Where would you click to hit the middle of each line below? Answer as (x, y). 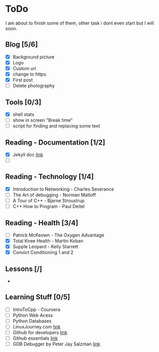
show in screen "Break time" (43, 120)
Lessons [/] (24, 269)
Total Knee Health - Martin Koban (48, 241)
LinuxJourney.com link (37, 327)
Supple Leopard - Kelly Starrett (45, 247)
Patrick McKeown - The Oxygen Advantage (59, 235)
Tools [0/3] (24, 102)
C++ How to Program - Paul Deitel (49, 206)
